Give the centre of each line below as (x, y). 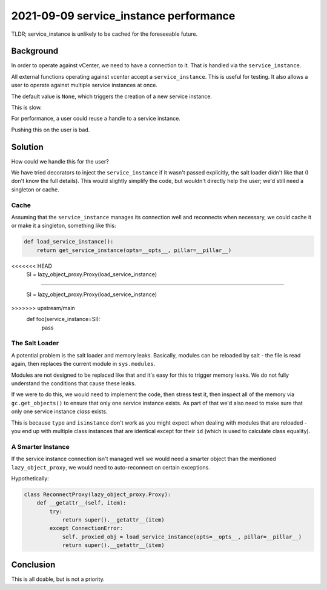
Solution (27, 147)
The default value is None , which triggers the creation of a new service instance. (111, 96)
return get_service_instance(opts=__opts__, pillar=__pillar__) (134, 250)
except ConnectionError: (86, 528)
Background (35, 51)
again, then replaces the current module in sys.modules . (83, 364)
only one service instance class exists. (59, 411)
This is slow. (27, 108)
